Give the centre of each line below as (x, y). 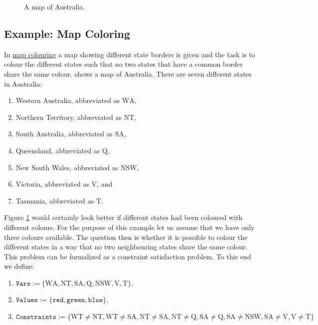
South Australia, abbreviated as (64, 134)
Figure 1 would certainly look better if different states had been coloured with (123, 217)
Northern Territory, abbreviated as (69, 117)
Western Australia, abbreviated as (68, 100)
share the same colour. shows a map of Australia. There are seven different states (128, 73)
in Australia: (23, 83)
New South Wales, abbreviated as (67, 167)
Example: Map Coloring (67, 33)
